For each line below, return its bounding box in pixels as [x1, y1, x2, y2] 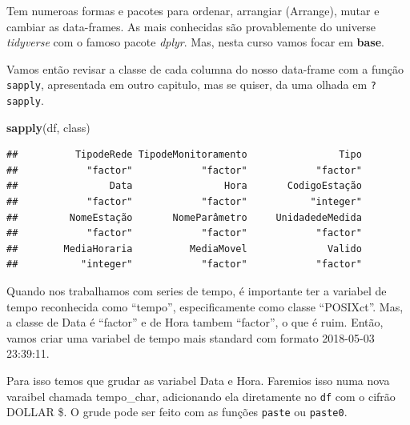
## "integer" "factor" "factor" [6, 259, 362, 271]
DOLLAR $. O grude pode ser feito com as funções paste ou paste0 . [6, 403, 348, 420]
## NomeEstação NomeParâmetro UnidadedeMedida [6, 211, 362, 223]
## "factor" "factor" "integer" [6, 196, 362, 208]
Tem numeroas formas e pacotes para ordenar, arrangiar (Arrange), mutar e [6, 2, 380, 18]
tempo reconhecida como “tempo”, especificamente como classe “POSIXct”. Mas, [6, 298, 404, 315]
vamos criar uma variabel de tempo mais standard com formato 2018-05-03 [6, 329, 375, 346]
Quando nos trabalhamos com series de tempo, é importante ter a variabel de [6, 283, 387, 299]
